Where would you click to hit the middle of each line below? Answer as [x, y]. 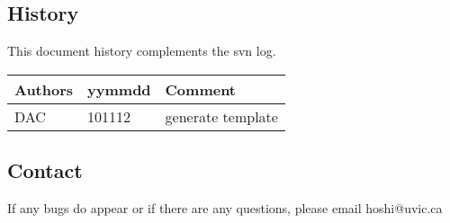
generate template [221, 116]
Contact [45, 170]
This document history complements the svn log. [142, 51]
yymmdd [119, 89]
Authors [44, 89]
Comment [201, 89]
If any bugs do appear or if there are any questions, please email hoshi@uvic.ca [225, 208]
